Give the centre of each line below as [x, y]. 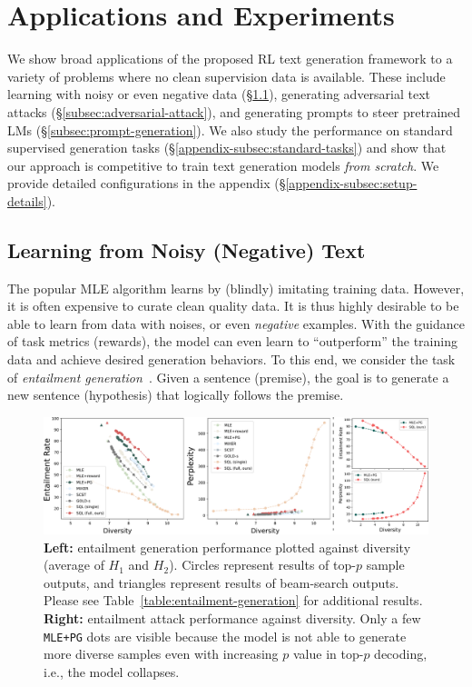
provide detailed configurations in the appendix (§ [147, 183]
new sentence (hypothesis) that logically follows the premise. [176, 395]
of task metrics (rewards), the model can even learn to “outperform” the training [232, 341]
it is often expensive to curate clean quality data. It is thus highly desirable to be [233, 306]
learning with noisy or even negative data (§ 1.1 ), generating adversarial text [219, 94]
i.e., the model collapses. [112, 671]
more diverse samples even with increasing [161, 654]
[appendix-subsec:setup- [351, 183]
